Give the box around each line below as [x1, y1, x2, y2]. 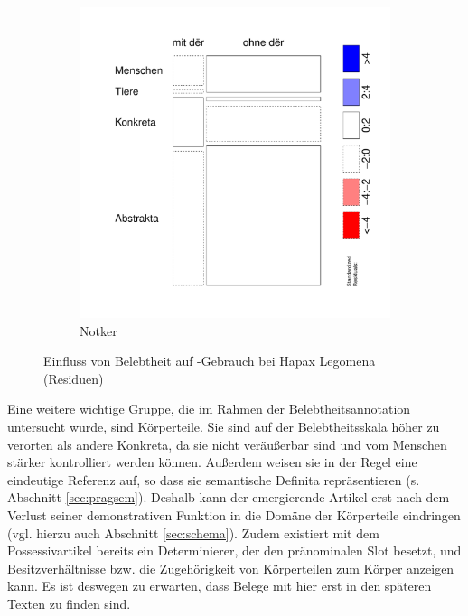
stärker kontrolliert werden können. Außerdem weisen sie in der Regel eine [7, 453, 417, 471]
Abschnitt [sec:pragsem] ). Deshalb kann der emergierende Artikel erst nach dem [7, 488, 450, 507]
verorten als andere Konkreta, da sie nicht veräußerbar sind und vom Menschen [7, 434, 447, 453]
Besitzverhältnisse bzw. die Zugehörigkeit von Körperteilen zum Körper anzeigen [7, 558, 454, 577]
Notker [80, 321, 117, 340]
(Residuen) [43, 369, 104, 387]
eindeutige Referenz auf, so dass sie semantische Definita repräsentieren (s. [7, 470, 420, 489]
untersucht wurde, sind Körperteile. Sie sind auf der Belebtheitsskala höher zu [7, 416, 440, 435]
